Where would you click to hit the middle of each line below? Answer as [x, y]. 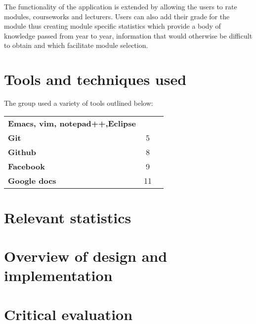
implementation [58, 275]
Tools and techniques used [95, 79]
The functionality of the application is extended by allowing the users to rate [121, 6]
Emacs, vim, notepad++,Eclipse [72, 123]
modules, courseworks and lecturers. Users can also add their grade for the [117, 16]
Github [22, 152]
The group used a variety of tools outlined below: [79, 103]
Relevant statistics [68, 217]
